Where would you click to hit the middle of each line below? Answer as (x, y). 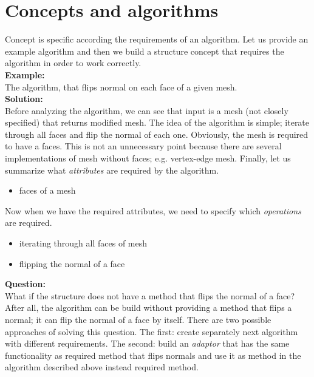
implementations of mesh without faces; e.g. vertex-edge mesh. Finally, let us (148, 158)
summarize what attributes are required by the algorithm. (112, 170)
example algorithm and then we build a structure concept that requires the (145, 51)
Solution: (24, 99)
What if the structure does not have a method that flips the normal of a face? (150, 295)
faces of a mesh (47, 190)
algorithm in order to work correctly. (73, 63)
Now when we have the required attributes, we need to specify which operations (153, 210)
